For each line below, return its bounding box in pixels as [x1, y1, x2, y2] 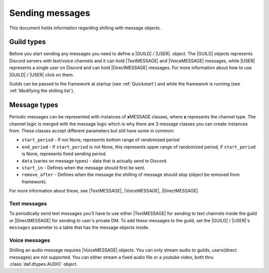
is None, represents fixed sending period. [21, 151, 107, 157]
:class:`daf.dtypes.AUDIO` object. [9, 261, 78, 267]
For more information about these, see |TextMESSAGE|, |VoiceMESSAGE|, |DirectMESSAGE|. [9, 188, 199, 194]
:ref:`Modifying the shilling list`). [9, 88, 75, 94]
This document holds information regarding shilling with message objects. [9, 25, 161, 31]
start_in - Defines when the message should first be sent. [21, 165, 145, 171]
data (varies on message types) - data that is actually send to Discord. [21, 158, 168, 164]
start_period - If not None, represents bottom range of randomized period [21, 137, 180, 143]
